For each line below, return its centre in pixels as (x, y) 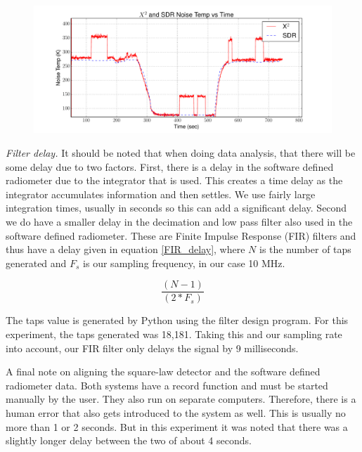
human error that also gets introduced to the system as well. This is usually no (176, 412)
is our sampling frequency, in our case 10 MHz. (184, 263)
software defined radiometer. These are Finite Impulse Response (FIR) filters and (181, 235)
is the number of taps (305, 249)
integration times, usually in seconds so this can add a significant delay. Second (176, 208)
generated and (36, 263)
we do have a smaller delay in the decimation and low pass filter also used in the (179, 221)
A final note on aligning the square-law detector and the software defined (163, 372)
